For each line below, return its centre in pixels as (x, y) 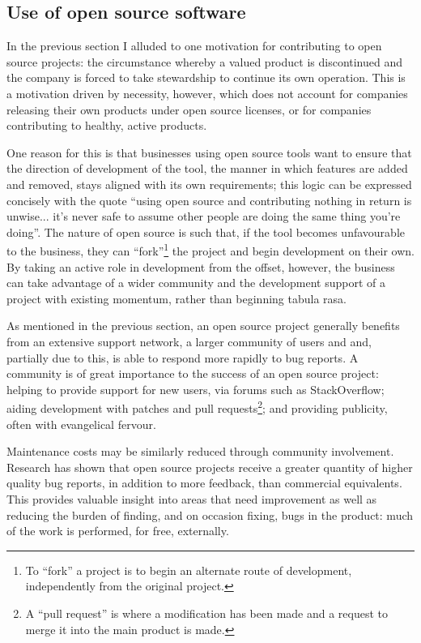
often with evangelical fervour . (81, 424)
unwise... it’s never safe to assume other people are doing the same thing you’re (204, 216)
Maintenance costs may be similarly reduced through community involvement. (200, 451)
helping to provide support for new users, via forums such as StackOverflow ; (196, 389)
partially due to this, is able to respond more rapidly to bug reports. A (183, 357)
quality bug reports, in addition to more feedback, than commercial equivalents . (204, 483)
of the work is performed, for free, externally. (118, 531)
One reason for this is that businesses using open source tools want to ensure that (209, 152)
